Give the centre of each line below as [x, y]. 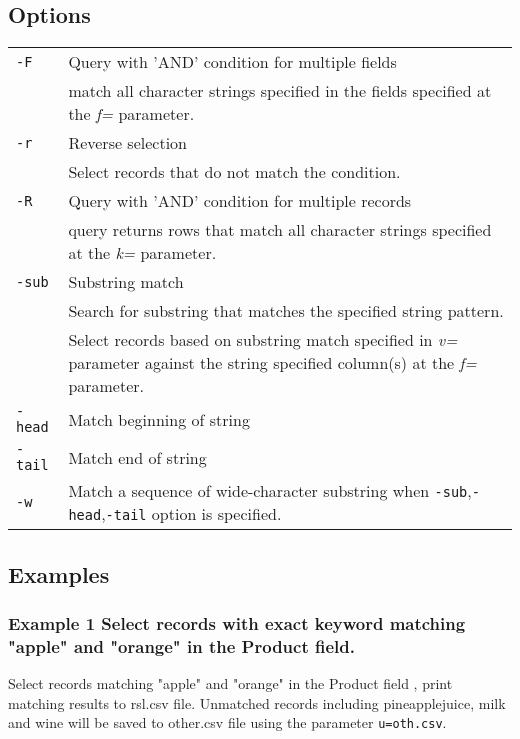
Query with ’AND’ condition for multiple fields [232, 62]
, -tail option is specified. [191, 514]
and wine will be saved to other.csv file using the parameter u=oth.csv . [227, 722]
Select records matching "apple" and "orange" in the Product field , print [230, 683]
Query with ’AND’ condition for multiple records [240, 201]
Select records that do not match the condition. [234, 172]
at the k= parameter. [142, 253]
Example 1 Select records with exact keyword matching [237, 622]
